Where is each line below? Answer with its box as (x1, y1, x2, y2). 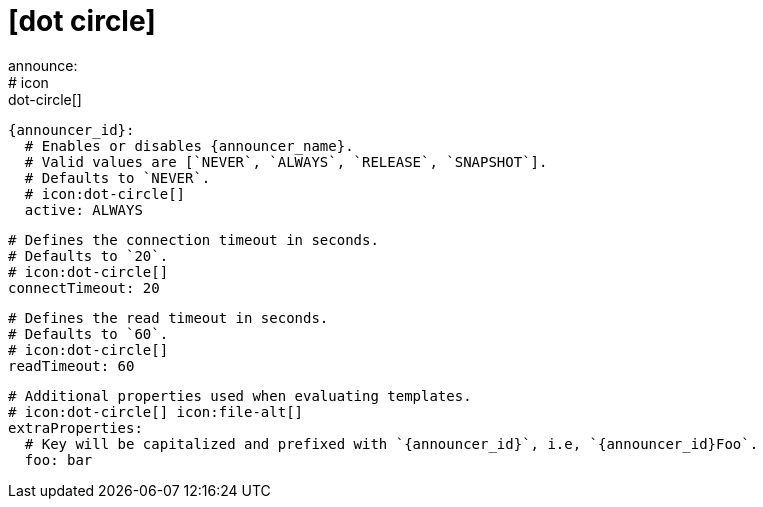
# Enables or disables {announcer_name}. (24, 137, 354, 154)
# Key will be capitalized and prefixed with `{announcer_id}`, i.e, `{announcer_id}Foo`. (24, 435, 759, 452)
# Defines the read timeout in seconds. (8, 309, 329, 326)
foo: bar (24, 451, 93, 468)
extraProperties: (8, 419, 143, 436)
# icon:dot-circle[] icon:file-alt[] (8, 403, 304, 420)
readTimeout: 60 (8, 357, 135, 374)
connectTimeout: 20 (8, 279, 160, 296)
